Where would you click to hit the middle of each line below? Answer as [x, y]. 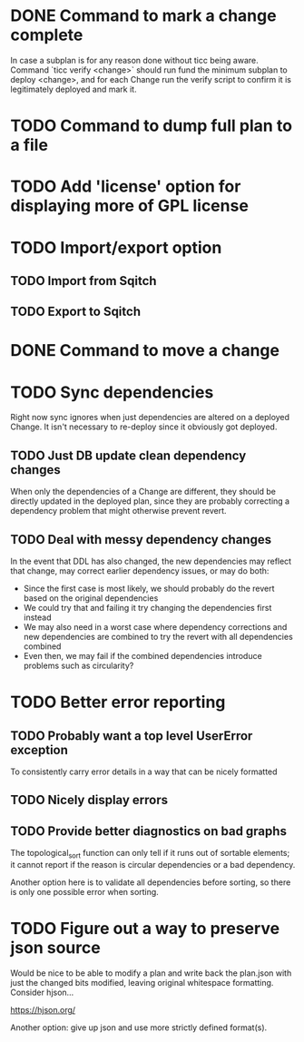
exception [39, 750]
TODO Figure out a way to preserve [145, 929]
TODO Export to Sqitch [76, 312]
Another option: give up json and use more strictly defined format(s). [139, 1027]
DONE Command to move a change [145, 351]
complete [47, 35]
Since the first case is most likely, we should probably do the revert [149, 589]
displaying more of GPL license [129, 206]
